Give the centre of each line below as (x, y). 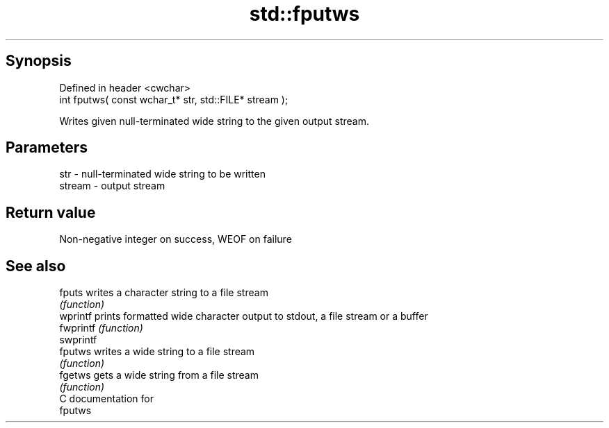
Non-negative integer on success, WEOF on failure (176, 239)
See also (36, 266)
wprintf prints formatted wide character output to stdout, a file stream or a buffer (244, 316)
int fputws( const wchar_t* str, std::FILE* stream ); (174, 99)
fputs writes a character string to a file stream (164, 293)
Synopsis (39, 61)
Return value (51, 212)
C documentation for (107, 399)
